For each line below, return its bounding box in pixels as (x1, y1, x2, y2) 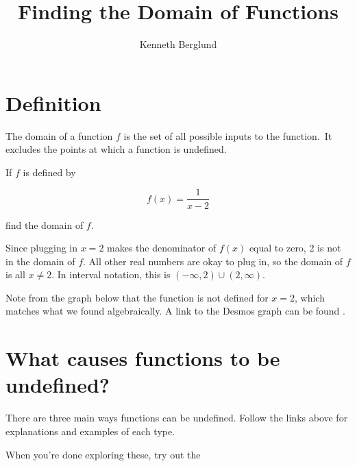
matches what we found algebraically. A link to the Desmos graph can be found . (5, 304, 345, 318)
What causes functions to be (5, 344, 280, 372)
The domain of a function (5, 128, 113, 143)
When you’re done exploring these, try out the (5, 447, 201, 461)
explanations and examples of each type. (5, 424, 175, 438)
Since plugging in (5, 241, 78, 255)
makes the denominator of (107, 241, 217, 255)
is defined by (23, 164, 76, 179)
